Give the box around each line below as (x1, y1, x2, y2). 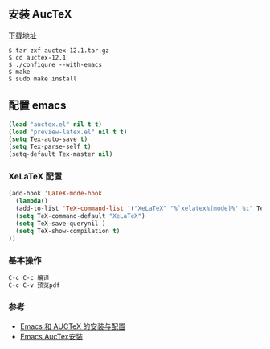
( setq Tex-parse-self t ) (8, 143, 92, 151)
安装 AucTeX (8, 7, 72, 22)
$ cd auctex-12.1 (8, 53, 67, 62)
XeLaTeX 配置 (8, 170, 63, 182)
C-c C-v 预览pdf (8, 281, 60, 289)
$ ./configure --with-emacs (8, 60, 103, 68)
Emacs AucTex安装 (19, 331, 83, 341)
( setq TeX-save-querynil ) (15, 220, 106, 228)
